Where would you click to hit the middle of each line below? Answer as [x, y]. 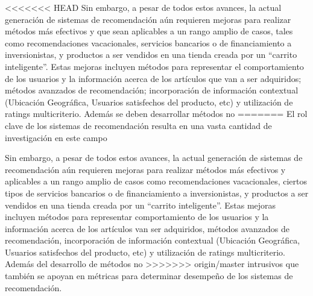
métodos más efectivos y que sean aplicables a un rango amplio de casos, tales [149, 31]
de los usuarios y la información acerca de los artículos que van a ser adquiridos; [153, 78]
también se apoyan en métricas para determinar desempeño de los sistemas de [149, 276]
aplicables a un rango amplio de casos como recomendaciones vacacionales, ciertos [156, 181]
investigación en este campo [56, 137]
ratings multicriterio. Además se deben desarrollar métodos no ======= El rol [156, 114]
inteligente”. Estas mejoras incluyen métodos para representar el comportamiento [154, 66]
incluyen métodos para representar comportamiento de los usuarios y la [137, 217]
